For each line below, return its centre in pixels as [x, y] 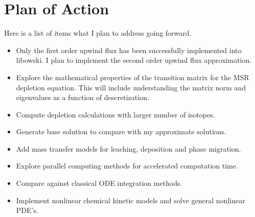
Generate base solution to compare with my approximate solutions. [121, 131]
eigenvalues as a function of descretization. [83, 97]
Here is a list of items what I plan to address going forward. [98, 33]
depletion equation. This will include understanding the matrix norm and [131, 87]
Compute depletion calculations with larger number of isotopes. [115, 114]
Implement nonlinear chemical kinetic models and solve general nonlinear [131, 200]
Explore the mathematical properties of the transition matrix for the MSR [133, 77]
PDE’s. [27, 210]
